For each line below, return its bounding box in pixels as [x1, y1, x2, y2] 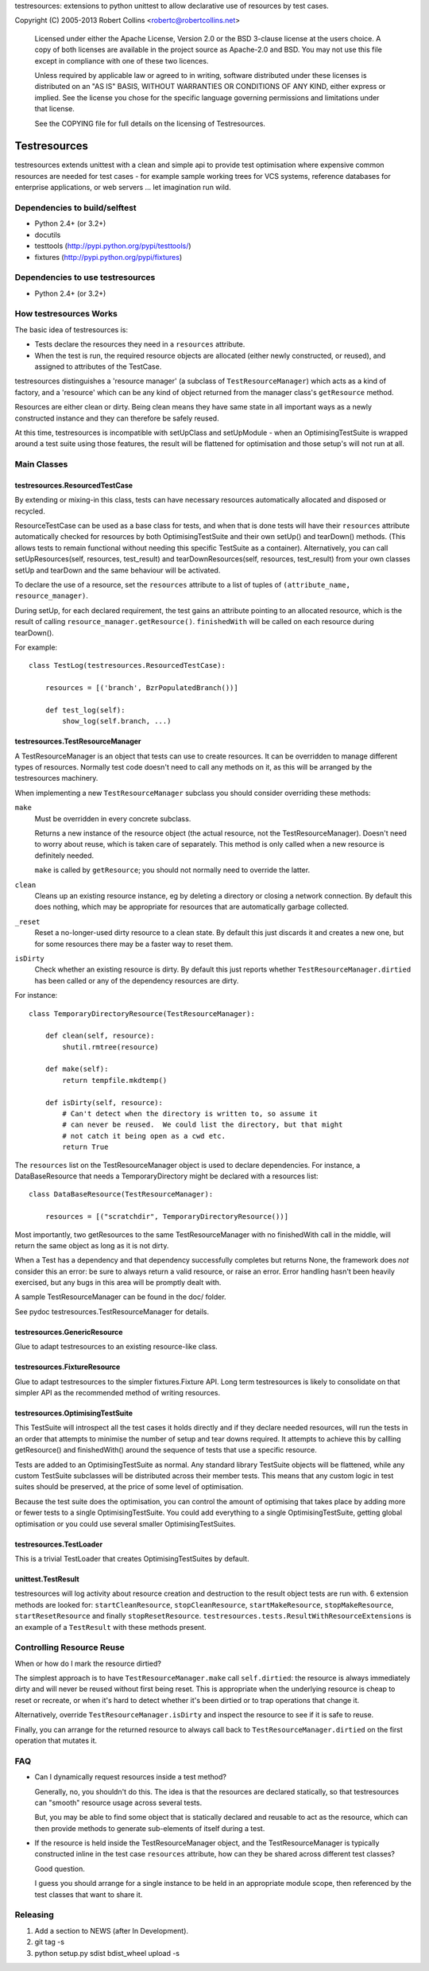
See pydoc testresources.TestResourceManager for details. [14, 1306, 210, 1316]
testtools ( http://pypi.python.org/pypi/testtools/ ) [34, 241, 191, 250]
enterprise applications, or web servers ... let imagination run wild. [14, 183, 231, 192]
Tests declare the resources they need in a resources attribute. [34, 339, 245, 349]
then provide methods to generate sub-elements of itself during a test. [34, 1823, 265, 1833]
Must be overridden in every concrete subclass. [34, 813, 191, 823]
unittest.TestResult [14, 1574, 79, 1584]
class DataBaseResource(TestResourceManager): [29, 1189, 214, 1199]
